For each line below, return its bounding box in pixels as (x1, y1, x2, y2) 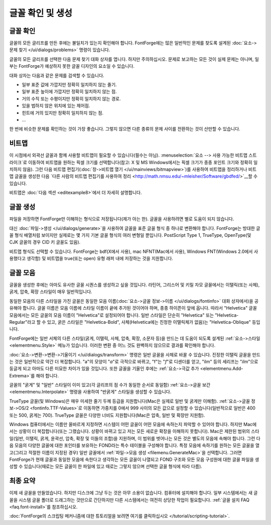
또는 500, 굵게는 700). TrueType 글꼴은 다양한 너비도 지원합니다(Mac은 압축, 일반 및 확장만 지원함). (9, 412, 205, 418)
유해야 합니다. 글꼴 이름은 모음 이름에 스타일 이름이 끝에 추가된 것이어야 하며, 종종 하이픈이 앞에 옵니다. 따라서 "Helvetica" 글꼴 (9, 305, 257, 311)
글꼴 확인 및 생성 (9, 8, 73, 19)
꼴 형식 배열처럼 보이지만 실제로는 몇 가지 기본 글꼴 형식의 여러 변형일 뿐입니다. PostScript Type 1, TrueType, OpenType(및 (9, 232, 251, 238)
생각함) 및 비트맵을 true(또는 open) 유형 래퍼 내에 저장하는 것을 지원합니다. (27, 255, 173, 261)
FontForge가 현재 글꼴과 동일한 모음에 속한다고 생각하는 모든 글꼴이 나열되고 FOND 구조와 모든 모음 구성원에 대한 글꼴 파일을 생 (9, 456, 259, 462)
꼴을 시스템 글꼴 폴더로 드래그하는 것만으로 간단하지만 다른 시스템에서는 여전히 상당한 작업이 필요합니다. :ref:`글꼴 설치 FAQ (9, 497, 249, 503)
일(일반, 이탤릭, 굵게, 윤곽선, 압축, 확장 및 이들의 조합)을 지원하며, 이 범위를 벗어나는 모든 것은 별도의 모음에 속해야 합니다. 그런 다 (9, 435, 260, 441)
